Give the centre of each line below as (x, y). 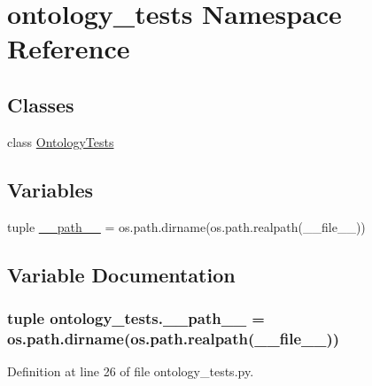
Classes (41, 104)
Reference (69, 48)
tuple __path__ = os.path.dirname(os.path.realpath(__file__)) (186, 226)
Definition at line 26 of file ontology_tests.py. (131, 371)
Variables (50, 189)
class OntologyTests (61, 141)
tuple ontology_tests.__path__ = (136, 317)
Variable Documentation (121, 274)
